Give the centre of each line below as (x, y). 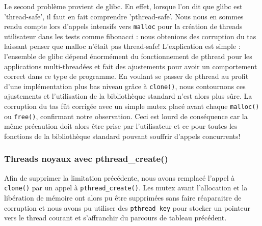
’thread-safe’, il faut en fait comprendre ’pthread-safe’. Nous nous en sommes (124, 16)
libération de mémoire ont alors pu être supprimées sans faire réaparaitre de (123, 198)
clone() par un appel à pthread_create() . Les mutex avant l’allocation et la (126, 188)
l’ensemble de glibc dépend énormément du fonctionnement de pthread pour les (128, 56)
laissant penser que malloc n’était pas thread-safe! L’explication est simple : (122, 46)
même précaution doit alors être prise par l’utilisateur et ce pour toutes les (121, 126)
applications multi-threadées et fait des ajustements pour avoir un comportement (131, 66)
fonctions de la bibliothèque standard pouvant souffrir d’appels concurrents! (122, 136)
